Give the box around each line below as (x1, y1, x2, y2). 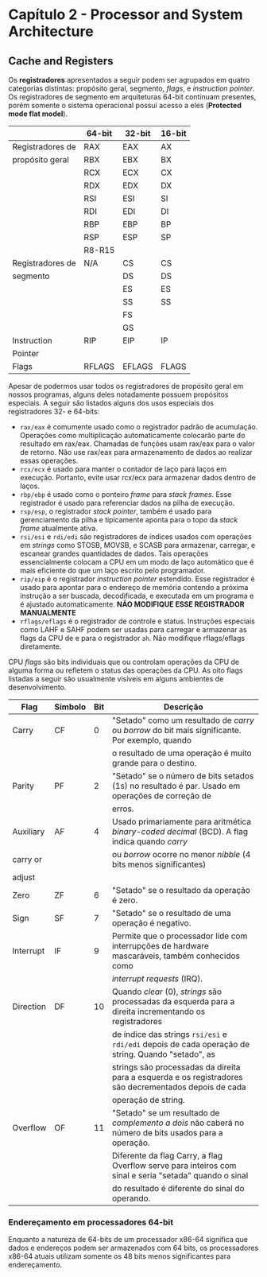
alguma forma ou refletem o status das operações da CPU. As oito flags (8, 666, 243, 675)
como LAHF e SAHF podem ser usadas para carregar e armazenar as (19, 625, 248, 634)
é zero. (111, 895, 138, 906)
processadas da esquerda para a (111, 996, 235, 1007)
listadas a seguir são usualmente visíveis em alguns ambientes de (8, 674, 224, 683)
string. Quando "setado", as (111, 1049, 216, 1059)
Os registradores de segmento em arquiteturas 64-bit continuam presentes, (8, 92, 257, 101)
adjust (12, 872, 36, 883)
